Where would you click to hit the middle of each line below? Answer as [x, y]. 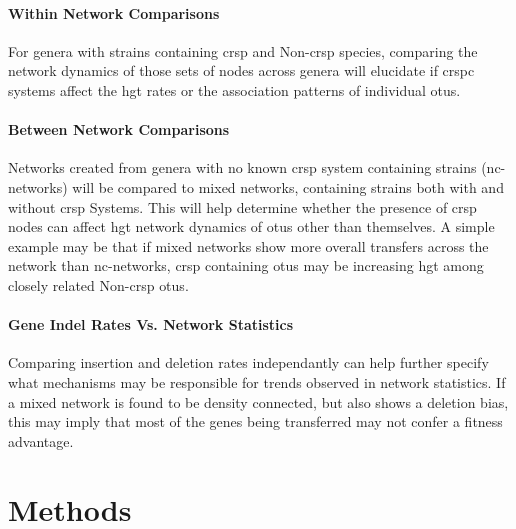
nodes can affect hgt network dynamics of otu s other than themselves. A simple [251, 226]
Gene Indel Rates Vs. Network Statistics [151, 324]
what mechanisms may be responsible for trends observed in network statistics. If [257, 381]
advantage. [41, 440]
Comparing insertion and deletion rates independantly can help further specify [248, 362]
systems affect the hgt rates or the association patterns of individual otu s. [234, 89]
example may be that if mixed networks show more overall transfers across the [248, 245]
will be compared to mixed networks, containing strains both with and [288, 186]
